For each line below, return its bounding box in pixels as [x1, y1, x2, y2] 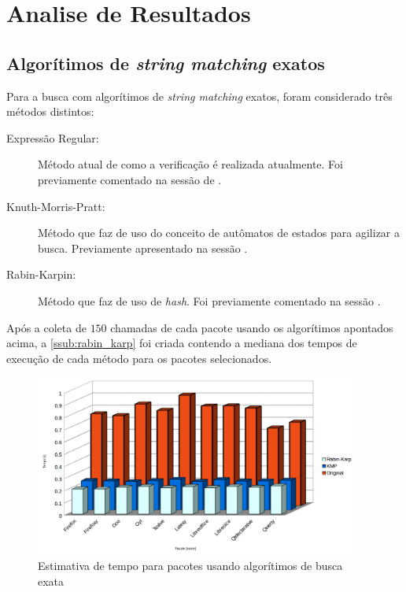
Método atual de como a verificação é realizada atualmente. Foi [38, 156, 343, 172]
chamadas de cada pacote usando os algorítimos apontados [110, 319, 393, 335]
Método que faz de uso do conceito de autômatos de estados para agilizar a [38, 224, 400, 241]
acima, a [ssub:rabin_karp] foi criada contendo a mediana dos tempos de [6, 335, 357, 351]
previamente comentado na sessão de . [38, 171, 222, 187]
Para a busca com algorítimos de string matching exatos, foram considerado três [6, 87, 393, 104]
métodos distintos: [6, 103, 94, 120]
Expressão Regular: [6, 129, 99, 146]
